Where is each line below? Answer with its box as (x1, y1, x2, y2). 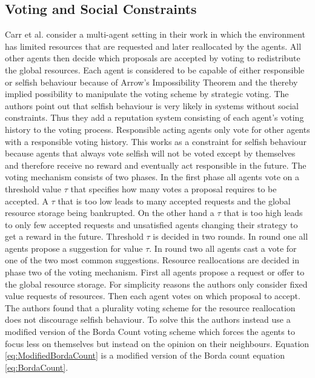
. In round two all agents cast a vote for (149, 241, 297, 254)
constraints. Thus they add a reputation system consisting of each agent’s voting (5, 111, 304, 124)
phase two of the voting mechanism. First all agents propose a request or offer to (5, 266, 305, 278)
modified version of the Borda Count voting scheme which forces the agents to (5, 325, 295, 338)
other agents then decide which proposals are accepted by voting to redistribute (5, 52, 300, 64)
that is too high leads (224, 206, 303, 219)
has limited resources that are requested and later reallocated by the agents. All (5, 39, 302, 52)
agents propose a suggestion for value (5, 241, 143, 254)
